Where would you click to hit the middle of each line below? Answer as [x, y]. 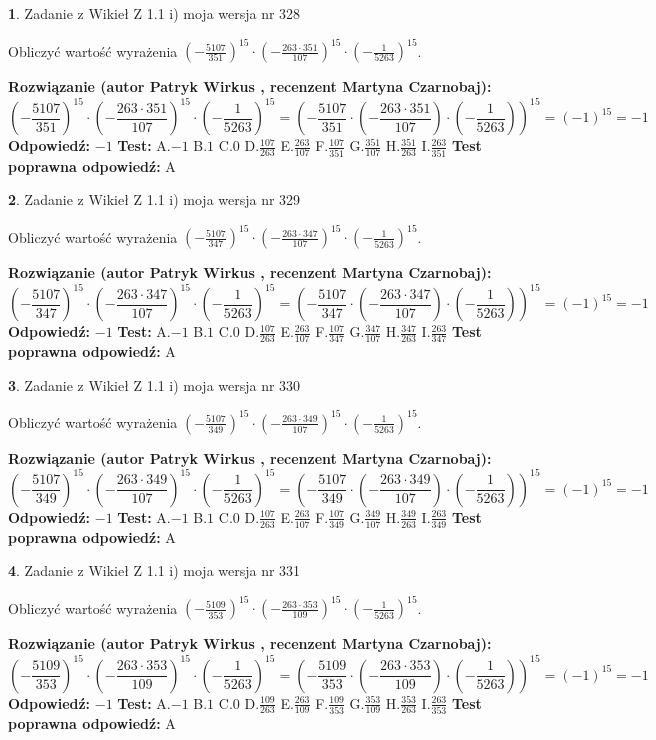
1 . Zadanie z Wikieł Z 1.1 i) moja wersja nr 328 [154, 13]
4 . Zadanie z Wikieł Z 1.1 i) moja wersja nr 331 [154, 570]
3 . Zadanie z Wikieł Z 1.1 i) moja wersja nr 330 [154, 384]
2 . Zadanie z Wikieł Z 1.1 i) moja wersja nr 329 [154, 199]
